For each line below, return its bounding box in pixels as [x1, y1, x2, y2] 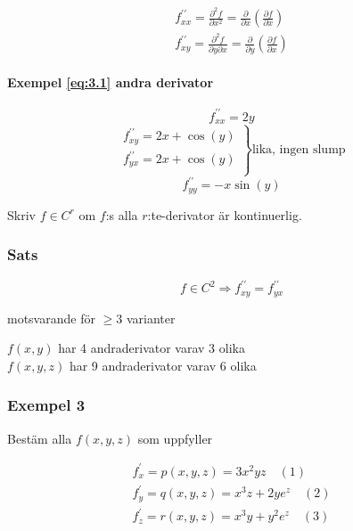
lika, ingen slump [251, 143, 346, 157]
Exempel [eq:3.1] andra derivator [7, 73, 214, 92]
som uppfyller [137, 429, 213, 447]
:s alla [105, 205, 138, 224]
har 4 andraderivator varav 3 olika [58, 339, 245, 357]
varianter [126, 308, 176, 327]
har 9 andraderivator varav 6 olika [69, 355, 257, 374]
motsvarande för [7, 308, 95, 327]
